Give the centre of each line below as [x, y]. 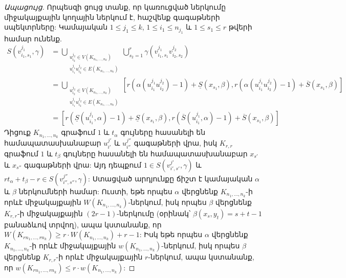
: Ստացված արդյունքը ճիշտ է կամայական [170, 178]
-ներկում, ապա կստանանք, [201, 257]
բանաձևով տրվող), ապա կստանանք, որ [83, 224]
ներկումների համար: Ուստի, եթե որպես [95, 191]
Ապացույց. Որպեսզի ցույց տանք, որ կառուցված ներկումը [115, 7]
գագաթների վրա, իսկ [176, 143]
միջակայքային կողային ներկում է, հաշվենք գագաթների [112, 17]
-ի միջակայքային [50, 213]
